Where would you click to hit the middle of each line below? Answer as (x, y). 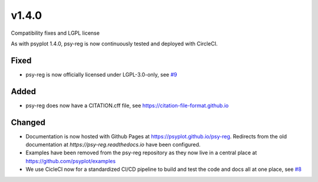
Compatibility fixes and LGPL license (55, 33)
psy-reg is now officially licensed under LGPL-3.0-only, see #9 (101, 74)
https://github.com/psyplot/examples (71, 161)
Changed (28, 122)
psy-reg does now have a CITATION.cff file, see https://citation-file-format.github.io (127, 105)
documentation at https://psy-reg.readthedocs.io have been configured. (113, 145)
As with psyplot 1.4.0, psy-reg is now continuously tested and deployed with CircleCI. (114, 44)
